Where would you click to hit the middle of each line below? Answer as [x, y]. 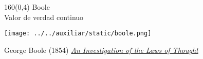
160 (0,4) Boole [27, 7]
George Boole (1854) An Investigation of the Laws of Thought [101, 50]
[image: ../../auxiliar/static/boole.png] [78, 34]
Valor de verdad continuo [44, 17]
